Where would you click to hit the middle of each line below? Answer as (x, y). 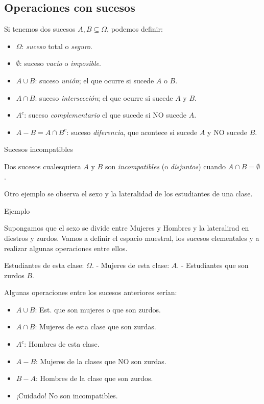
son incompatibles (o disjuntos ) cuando (165, 166)
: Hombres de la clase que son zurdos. (94, 378)
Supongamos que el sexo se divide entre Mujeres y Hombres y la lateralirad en (127, 228)
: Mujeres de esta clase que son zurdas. (95, 327)
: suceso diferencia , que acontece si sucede (132, 132)
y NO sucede (227, 132)
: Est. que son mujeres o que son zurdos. (98, 309)
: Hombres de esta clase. (62, 344)
